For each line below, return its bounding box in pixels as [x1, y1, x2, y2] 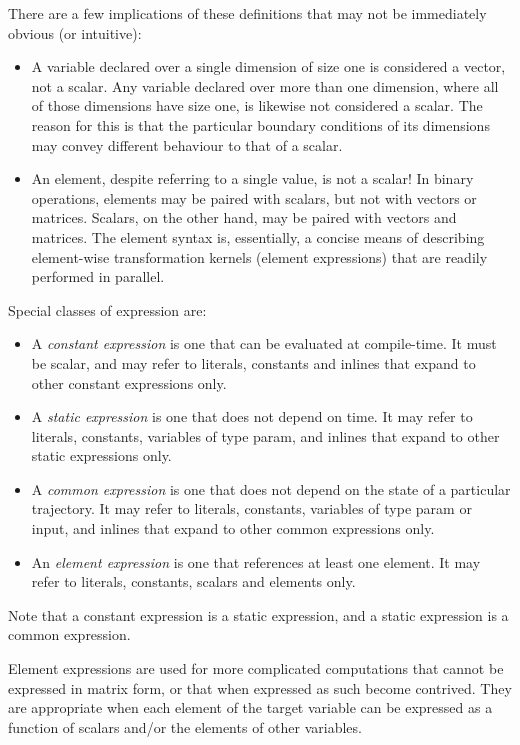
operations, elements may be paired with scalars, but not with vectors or [31, 187, 477, 208]
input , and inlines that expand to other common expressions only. [31, 518, 435, 539]
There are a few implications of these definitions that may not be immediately [8, 3, 487, 23]
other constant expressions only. [31, 372, 227, 393]
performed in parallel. [31, 266, 165, 287]
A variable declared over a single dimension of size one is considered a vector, [31, 56, 506, 77]
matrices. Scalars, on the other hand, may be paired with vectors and [31, 207, 457, 228]
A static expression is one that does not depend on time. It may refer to [31, 406, 473, 427]
